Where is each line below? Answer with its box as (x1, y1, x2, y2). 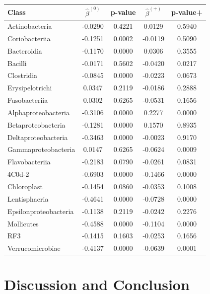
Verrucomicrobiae (7, 243, 61, 253)
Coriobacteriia (7, 33, 51, 43)
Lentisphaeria (7, 193, 49, 204)
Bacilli (7, 58, 27, 68)
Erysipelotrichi (7, 82, 52, 93)
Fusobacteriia (7, 95, 48, 105)
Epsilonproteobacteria (7, 206, 74, 216)
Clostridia (7, 70, 38, 80)
